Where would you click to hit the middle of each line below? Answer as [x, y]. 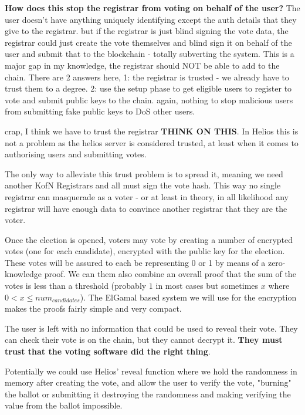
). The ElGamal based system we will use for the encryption [188, 297]
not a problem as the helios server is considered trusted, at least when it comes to [152, 142]
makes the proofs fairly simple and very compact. [93, 308]
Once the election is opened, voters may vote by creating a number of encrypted [149, 239]
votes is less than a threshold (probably [76, 286]
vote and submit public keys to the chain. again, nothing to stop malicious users [149, 99]
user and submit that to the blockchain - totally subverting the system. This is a [150, 54]
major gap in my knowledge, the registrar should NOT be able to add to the [142, 65]
